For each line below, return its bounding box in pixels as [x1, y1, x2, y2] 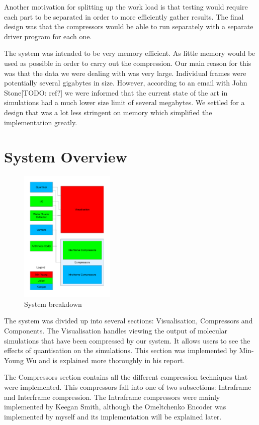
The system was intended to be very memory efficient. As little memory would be [4, 48, 255, 58]
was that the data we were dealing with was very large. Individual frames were [4, 67, 246, 78]
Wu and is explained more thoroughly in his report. [26, 355, 185, 365]
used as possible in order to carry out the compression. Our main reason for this [4, 57, 251, 68]
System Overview [4, 146, 127, 167]
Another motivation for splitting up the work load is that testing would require [4, 2, 248, 12]
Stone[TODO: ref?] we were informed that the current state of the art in [4, 87, 228, 98]
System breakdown [24, 298, 82, 309]
